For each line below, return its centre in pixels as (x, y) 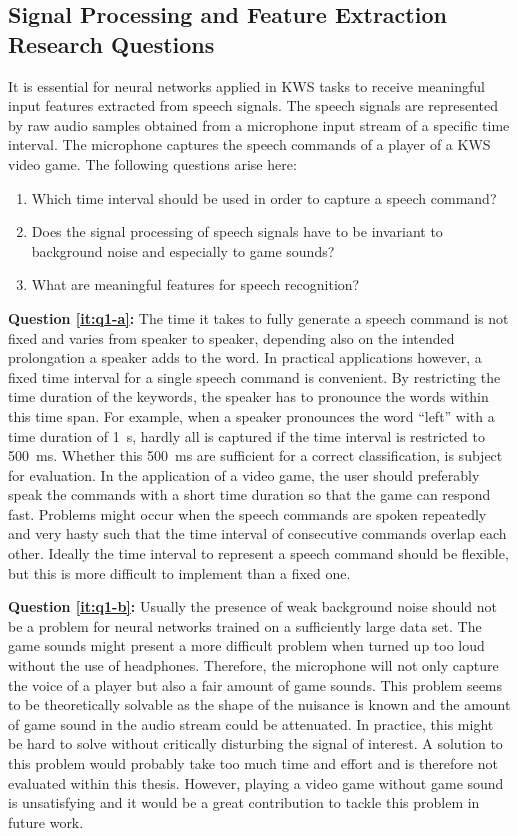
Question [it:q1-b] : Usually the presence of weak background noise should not (252, 606)
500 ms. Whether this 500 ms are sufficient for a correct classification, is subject (255, 455)
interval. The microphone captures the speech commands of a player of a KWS (249, 144)
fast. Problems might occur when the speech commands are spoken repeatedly (247, 513)
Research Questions (111, 43)
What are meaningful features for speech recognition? (195, 284)
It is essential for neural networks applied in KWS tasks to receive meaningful (246, 85)
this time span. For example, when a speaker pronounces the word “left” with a (251, 415)
